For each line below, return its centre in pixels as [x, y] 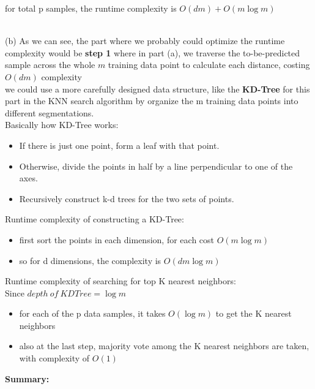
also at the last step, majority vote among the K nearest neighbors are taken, [164, 346]
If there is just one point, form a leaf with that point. [119, 145]
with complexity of [54, 358]
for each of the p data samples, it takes [92, 313]
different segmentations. [50, 112]
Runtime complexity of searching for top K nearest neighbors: [120, 281]
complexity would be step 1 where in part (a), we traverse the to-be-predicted [153, 52]
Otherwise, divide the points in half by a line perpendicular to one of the [156, 166]
